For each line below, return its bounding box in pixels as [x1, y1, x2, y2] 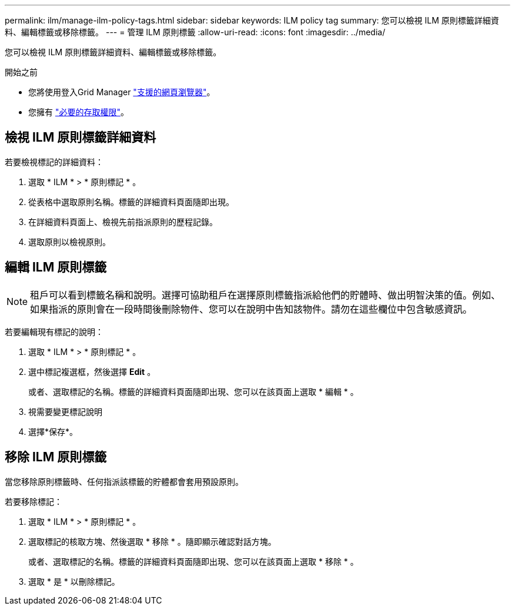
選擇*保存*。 [28, 426, 78, 437]
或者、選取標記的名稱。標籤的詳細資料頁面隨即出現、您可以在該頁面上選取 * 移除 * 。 [28, 556, 359, 567]
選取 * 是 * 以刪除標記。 [28, 576, 120, 586]
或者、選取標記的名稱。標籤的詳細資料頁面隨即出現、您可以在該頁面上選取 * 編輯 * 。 [28, 386, 359, 397]
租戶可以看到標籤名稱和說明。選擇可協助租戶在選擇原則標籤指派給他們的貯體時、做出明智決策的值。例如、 [30, 289, 501, 301]
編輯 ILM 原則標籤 [5, 260, 107, 275]
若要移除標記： [5, 496, 62, 507]
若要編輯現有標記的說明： [5, 326, 103, 337]
